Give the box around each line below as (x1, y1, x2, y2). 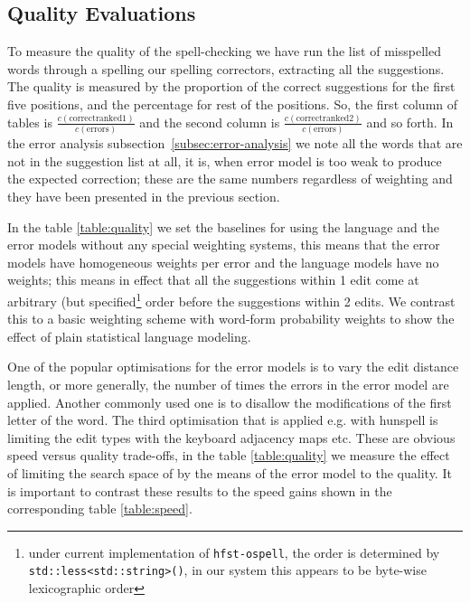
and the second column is (139, 112, 280, 131)
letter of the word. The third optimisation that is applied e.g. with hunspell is (7, 410, 438, 429)
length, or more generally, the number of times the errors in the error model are (7, 374, 449, 393)
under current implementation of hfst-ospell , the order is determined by (28, 542, 440, 561)
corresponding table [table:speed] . (7, 499, 193, 518)
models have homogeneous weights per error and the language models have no (7, 252, 439, 271)
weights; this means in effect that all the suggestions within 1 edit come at (7, 270, 419, 289)
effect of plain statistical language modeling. (7, 326, 251, 345)
